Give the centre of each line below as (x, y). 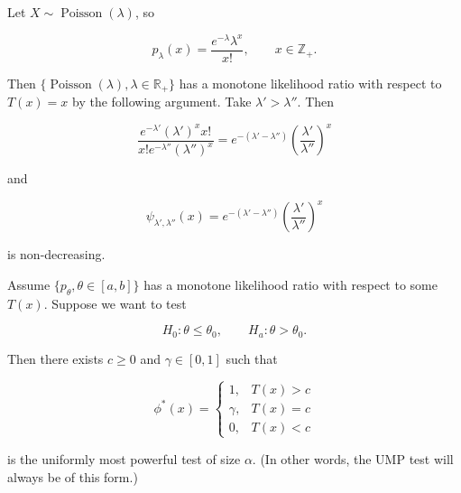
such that (252, 358)
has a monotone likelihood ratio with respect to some (290, 284)
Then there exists (55, 358)
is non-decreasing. (56, 254)
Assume (29, 284)
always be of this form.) (73, 476)
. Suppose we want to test (115, 303)
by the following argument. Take (162, 102)
